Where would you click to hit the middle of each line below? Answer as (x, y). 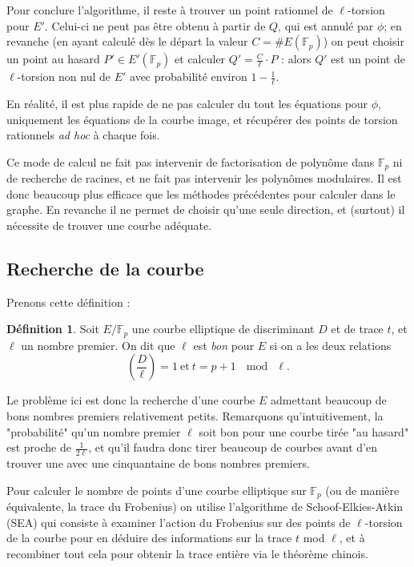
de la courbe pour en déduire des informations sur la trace (149, 538)
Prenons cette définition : (68, 302)
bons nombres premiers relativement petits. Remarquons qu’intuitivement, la (195, 416)
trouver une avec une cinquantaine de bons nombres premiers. (158, 463)
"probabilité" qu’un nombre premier (94, 431)
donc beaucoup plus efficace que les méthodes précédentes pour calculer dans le (201, 193)
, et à (352, 538)
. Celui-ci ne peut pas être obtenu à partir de (155, 25)
